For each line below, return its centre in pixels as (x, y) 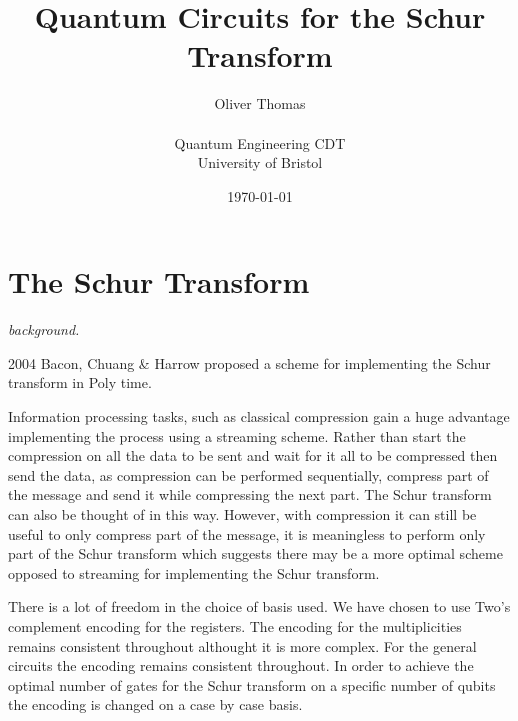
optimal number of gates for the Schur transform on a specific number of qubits (252, 684)
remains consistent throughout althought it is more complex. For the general (242, 645)
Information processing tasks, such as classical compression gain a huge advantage (259, 416)
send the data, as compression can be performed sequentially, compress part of (248, 474)
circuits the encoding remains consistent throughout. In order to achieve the (241, 665)
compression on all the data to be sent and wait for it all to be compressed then (253, 455)
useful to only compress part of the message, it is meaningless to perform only (247, 533)
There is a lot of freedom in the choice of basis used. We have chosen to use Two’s (259, 606)
